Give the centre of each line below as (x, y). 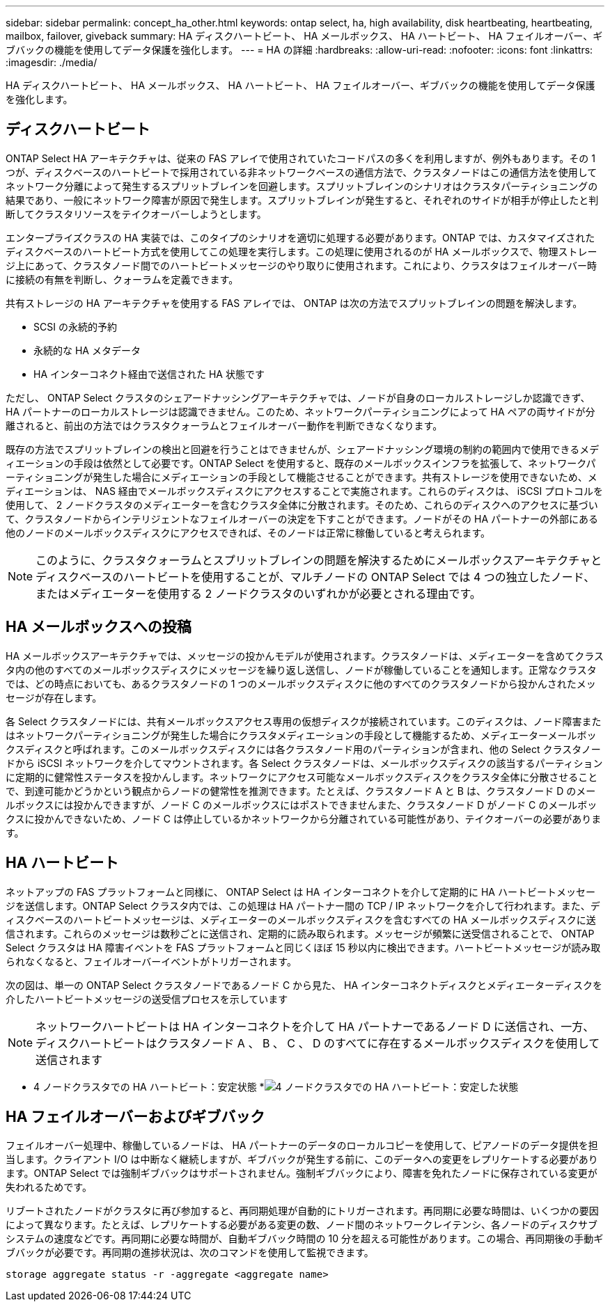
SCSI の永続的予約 (75, 326)
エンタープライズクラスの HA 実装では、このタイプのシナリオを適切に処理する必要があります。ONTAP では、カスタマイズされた (300, 237)
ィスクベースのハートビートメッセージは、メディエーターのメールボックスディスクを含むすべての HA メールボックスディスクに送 (301, 919)
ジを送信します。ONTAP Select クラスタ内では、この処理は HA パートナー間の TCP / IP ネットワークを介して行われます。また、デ (303, 905)
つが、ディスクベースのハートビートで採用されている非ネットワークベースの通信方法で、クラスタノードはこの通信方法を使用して (302, 172)
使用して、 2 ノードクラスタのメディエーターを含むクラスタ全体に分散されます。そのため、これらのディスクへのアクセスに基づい (302, 505)
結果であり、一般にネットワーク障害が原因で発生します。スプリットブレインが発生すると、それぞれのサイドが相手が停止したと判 (302, 200)
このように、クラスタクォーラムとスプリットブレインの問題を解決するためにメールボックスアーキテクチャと (319, 560)
